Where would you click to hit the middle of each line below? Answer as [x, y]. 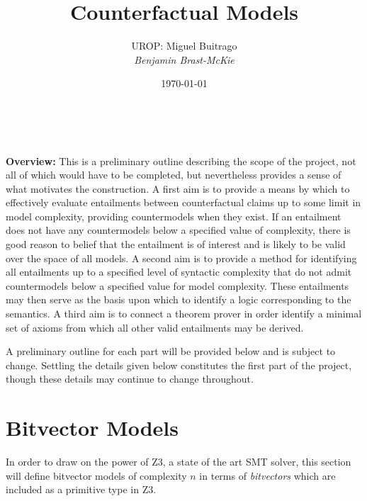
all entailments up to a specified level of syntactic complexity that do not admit [179, 272]
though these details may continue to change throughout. [130, 379]
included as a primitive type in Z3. [81, 489]
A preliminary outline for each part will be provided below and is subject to [171, 351]
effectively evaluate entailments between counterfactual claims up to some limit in [183, 202]
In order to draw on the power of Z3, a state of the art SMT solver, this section [179, 462]
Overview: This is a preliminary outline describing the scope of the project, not [181, 161]
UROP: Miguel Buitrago [184, 46]
